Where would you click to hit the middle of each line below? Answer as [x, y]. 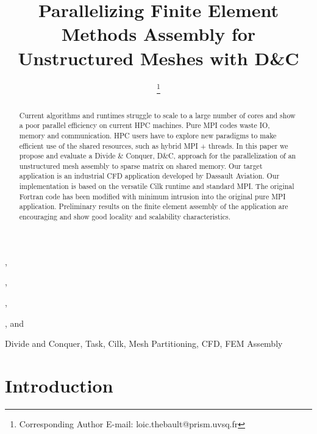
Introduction [59, 385]
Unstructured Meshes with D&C [158, 58]
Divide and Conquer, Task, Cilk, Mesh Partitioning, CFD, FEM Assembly [144, 343]
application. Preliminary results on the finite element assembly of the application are [154, 206]
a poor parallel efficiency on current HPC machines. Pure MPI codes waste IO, [144, 125]
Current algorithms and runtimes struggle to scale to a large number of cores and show [157, 115]
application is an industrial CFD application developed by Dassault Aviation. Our [149, 176]
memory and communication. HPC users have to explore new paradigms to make [148, 135]
